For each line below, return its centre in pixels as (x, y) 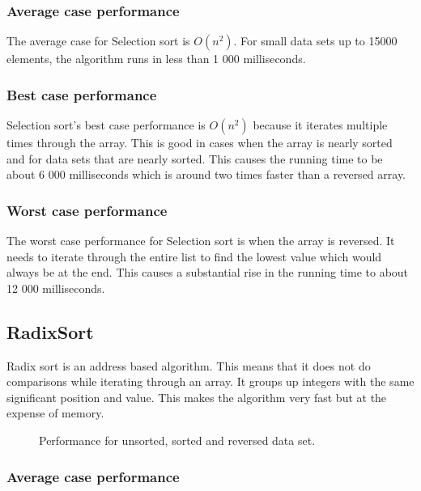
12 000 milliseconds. (56, 288)
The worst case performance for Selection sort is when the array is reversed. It (201, 241)
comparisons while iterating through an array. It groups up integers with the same (210, 381)
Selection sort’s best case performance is (106, 125)
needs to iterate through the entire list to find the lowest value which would (194, 256)
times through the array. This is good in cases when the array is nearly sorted (200, 143)
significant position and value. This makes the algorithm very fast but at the (197, 397)
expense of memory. (55, 413)
